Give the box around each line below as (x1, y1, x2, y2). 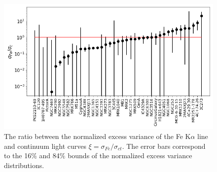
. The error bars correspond (122, 140, 206, 151)
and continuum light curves (4, 140, 86, 151)
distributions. (4, 160, 44, 170)
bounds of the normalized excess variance (68, 150, 192, 161)
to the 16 (4, 150, 32, 161)
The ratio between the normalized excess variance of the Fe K (4, 131, 191, 141)
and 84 (39, 150, 60, 161)
